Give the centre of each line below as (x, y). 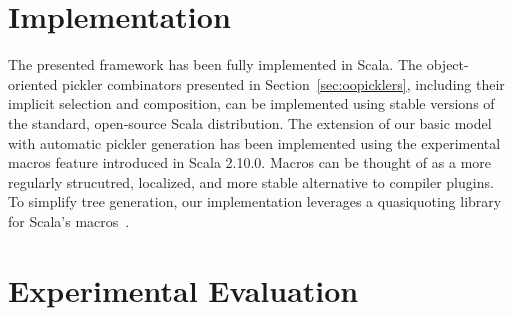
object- (447, 64)
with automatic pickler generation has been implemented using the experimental (254, 142)
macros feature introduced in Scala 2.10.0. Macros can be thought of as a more (250, 162)
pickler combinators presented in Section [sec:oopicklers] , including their (283, 83)
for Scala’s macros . (69, 220)
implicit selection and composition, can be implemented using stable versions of (251, 103)
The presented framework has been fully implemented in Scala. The (215, 64)
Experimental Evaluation (183, 289)
